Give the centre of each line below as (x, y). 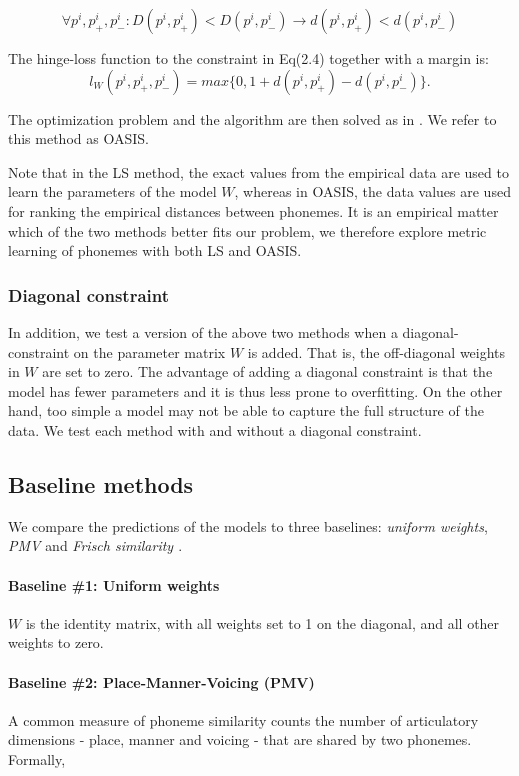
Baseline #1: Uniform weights (114, 584)
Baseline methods (101, 483)
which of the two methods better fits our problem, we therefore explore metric (247, 230)
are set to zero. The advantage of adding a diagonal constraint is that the (267, 371)
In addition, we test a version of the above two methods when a (203, 331)
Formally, (37, 758)
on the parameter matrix (149, 351)
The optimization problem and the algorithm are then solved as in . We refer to (252, 118)
